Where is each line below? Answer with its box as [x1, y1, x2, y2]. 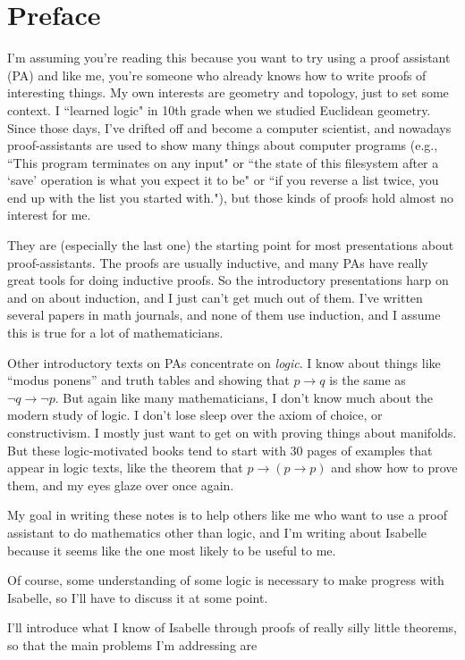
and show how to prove [331, 458, 458, 477]
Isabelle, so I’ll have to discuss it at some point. [7, 588, 268, 606]
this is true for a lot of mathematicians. [7, 323, 224, 342]
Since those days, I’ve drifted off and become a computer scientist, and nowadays [7, 118, 452, 137]
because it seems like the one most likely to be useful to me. [7, 540, 336, 559]
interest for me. [7, 205, 91, 224]
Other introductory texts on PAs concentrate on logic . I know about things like [7, 353, 441, 372]
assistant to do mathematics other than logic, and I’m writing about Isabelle [7, 522, 427, 541]
